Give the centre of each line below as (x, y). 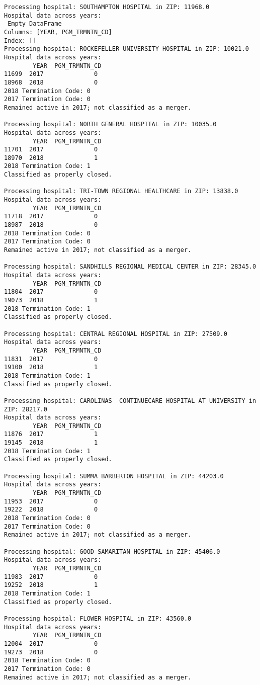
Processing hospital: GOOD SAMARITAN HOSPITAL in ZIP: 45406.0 (112, 551)
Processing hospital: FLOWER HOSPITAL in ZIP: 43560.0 (98, 618)
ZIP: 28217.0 (26, 409)
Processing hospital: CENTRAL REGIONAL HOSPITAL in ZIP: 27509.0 (116, 334)
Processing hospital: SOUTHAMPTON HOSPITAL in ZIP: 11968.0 (107, 7)
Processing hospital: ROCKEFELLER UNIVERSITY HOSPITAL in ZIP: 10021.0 (126, 49)
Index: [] (20, 40)
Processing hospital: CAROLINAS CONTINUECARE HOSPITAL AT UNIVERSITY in (130, 401)
